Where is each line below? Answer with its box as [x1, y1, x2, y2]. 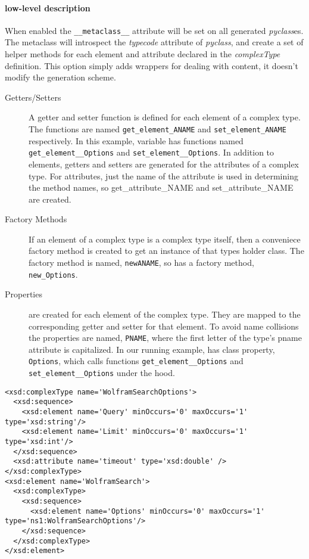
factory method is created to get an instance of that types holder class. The [29, 244, 304, 257]
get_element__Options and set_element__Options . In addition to [29, 146, 274, 159]
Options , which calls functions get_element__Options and [29, 355, 244, 367]
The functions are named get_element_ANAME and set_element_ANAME [29, 123, 286, 135]
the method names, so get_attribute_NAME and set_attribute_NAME [29, 181, 294, 194]
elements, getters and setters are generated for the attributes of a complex [29, 157, 299, 170]
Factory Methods [5, 213, 67, 225]
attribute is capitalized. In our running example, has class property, [29, 343, 275, 355]
